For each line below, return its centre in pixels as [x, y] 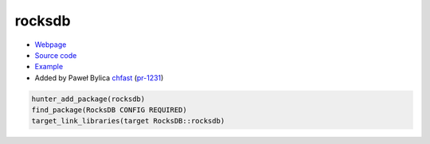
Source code [56, 55]
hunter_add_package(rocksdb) [88, 99]
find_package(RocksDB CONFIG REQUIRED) [109, 110]
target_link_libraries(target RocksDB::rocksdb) [128, 121]
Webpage [51, 45]
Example [49, 67]
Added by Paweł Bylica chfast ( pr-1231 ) [99, 78]
